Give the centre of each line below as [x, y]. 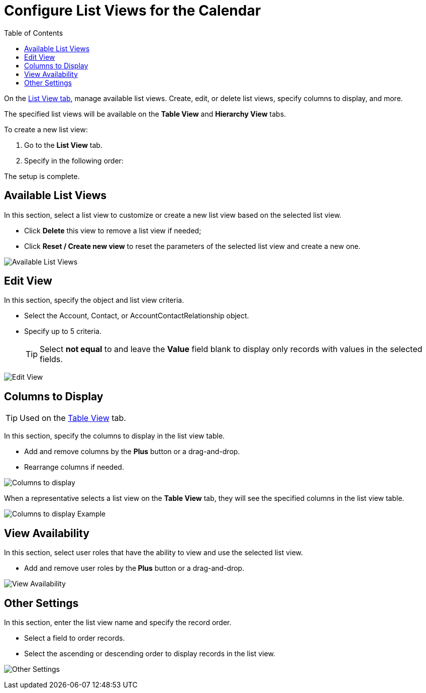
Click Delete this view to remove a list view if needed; [113, 230]
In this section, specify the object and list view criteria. [94, 300]
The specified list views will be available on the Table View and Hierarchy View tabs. [145, 114]
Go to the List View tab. [63, 145]
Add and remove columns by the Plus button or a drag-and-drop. [132, 452]
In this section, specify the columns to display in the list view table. [115, 436]
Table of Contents [34, 33]
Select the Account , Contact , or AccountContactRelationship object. [137, 316]
